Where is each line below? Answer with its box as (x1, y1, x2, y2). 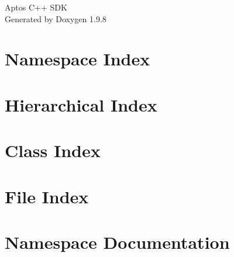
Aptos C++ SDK (5, 1, 67, 13)
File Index (5, 184, 89, 208)
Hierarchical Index (5, 92, 157, 116)
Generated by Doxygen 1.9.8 (5, 12, 106, 25)
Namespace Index (5, 47, 150, 71)
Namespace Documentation (5, 230, 230, 253)
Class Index (5, 138, 101, 162)
